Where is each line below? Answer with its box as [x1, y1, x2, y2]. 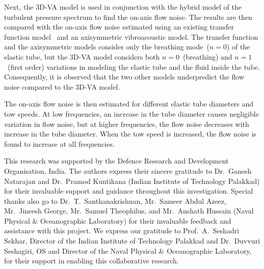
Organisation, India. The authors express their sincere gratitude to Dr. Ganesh [4, 165, 252, 176]
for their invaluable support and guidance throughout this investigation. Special [4, 185, 253, 196]
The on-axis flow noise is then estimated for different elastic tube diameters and [4, 98, 253, 109]
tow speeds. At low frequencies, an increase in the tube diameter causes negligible [4, 108, 259, 119]
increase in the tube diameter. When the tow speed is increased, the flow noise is [4, 128, 256, 139]
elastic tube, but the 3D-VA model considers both [4, 51, 160, 62]
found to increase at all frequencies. [4, 138, 115, 149]
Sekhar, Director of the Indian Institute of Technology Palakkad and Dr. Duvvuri [4, 235, 260, 246]
